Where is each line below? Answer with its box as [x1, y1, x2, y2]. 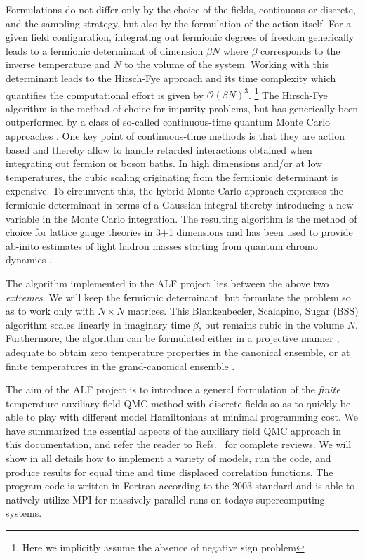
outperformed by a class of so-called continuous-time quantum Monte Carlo [6, 114, 331, 129]
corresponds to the [260, 43, 340, 58]
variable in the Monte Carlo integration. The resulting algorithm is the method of [6, 211, 357, 225]
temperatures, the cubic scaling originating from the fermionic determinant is [6, 169, 338, 184]
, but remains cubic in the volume [199, 317, 345, 331]
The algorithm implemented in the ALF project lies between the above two [6, 275, 329, 290]
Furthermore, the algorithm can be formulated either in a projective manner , [6, 331, 340, 346]
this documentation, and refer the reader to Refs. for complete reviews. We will [6, 437, 352, 452]
